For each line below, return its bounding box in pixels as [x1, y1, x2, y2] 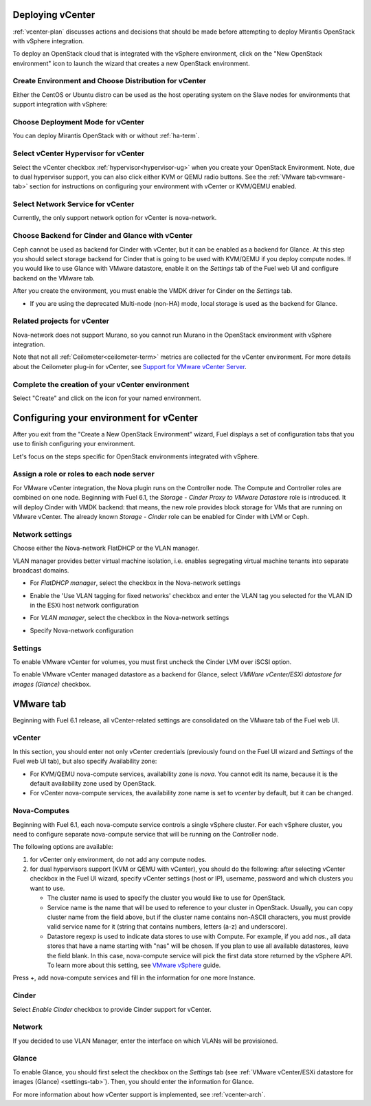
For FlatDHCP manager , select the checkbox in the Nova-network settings [30, 579, 240, 587]
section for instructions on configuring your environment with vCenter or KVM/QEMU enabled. [29, 182, 297, 190]
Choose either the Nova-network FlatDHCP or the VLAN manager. [12, 544, 199, 553]
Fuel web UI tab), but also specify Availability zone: [12, 757, 157, 766]
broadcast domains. [12, 566, 69, 574]
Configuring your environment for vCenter [12, 412, 199, 423]
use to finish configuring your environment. [12, 440, 135, 448]
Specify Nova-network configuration [30, 626, 134, 634]
